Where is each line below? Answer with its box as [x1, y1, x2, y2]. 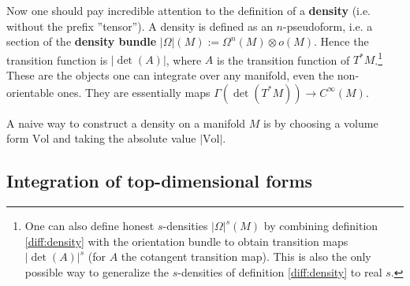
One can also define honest [24, 217, 155, 234]
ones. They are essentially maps [57, 84, 211, 100]
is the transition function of [216, 51, 350, 68]
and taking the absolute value [53, 130, 196, 147]
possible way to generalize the [24, 263, 169, 280]
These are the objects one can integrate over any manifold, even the [6, 67, 334, 84]
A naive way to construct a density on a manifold [6, 114, 246, 131]
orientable [6, 84, 54, 100]
